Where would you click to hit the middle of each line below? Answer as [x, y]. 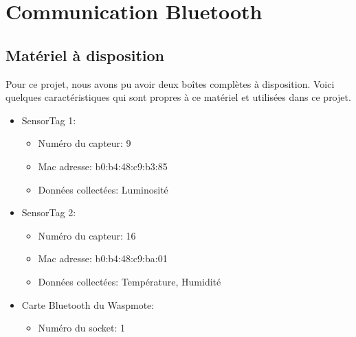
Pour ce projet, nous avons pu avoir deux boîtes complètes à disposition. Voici [170, 83]
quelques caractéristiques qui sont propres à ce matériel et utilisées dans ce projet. [178, 97]
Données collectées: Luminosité [103, 189]
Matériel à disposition [85, 55]
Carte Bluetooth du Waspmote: [88, 304]
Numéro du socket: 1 [82, 328]
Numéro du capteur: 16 [87, 235]
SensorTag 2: [49, 212]
